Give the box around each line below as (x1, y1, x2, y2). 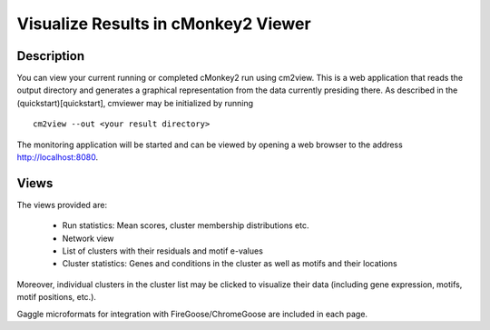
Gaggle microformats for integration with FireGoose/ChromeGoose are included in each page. (16, 308, 367, 319)
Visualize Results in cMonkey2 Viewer (16, 14, 312, 34)
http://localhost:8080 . (16, 152, 99, 163)
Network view (62, 233, 114, 244)
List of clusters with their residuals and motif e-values (62, 245, 263, 256)
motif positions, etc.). (16, 292, 97, 303)
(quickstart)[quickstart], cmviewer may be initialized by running (16, 97, 254, 108)
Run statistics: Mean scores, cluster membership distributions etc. (62, 220, 309, 231)
